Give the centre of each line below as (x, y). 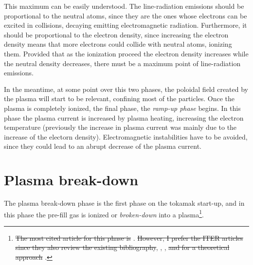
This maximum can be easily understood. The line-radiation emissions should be (124, 6)
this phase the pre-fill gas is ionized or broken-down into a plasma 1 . (104, 213)
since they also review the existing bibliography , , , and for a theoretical (122, 247)
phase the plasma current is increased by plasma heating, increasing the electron (124, 117)
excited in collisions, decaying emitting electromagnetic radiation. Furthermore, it (126, 25)
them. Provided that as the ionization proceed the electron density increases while (126, 53)
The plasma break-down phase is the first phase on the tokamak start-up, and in (124, 203)
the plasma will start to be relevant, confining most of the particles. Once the (119, 98)
